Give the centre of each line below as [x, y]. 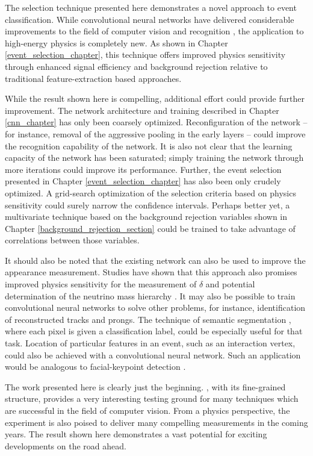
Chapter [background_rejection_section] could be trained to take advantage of [150, 228]
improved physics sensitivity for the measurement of [101, 284]
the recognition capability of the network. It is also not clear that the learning [149, 145]
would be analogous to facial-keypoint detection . [95, 367]
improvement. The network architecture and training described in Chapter [142, 110]
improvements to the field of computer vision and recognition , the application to [154, 31]
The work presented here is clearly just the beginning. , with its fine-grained [145, 386]
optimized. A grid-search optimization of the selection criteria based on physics [150, 192]
